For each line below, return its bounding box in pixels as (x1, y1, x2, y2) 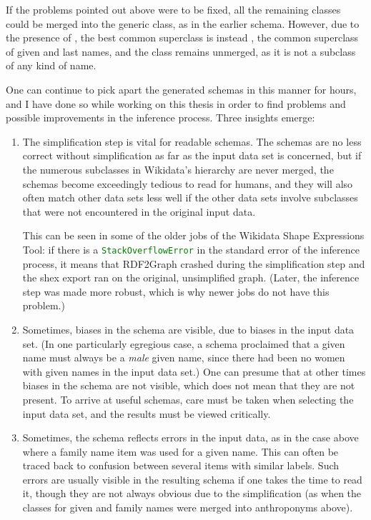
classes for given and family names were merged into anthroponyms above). (22, 500, 353, 515)
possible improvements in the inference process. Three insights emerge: (6, 110, 315, 125)
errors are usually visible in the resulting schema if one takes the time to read (22, 471, 362, 486)
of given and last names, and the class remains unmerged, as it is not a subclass (6, 44, 356, 59)
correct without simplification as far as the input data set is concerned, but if (22, 148, 362, 163)
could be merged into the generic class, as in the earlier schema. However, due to (6, 16, 360, 31)
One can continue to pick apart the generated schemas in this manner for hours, (6, 81, 357, 96)
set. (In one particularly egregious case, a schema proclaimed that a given (22, 336, 345, 351)
